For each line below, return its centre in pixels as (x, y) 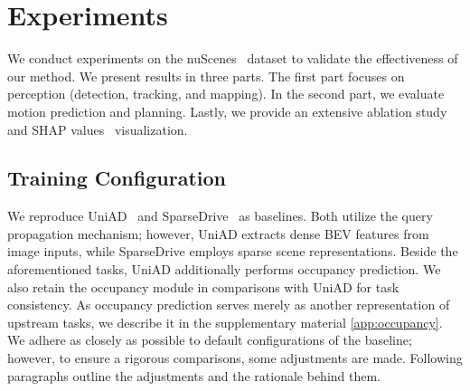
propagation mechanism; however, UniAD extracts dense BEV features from (218, 233)
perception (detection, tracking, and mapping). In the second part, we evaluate (226, 94)
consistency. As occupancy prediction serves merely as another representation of (229, 305)
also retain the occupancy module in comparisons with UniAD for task (203, 286)
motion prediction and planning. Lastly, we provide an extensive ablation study (227, 111)
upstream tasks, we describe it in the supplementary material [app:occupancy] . (225, 322)
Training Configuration (117, 178)
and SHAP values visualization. (98, 129)
